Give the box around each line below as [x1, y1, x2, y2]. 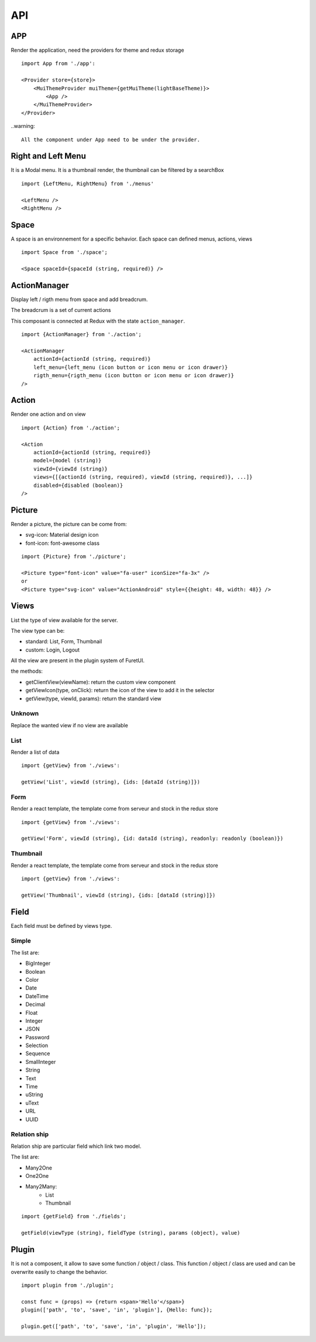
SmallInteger [25, 1058, 56, 1065]
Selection [25, 1042, 49, 1049]
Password [25, 1033, 50, 1041]
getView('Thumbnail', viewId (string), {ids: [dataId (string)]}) [21, 892, 216, 899]
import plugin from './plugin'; [21, 1282, 114, 1289]
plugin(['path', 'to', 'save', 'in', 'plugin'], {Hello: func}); [21, 1307, 213, 1313]
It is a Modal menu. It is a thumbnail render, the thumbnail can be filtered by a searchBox [11, 167, 224, 174]
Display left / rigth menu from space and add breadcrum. [11, 296, 148, 303]
